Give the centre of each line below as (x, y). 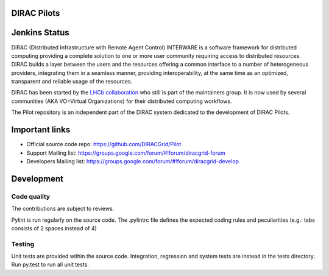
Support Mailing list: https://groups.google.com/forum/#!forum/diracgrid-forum (126, 153)
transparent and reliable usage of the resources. (72, 82)
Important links (41, 130)
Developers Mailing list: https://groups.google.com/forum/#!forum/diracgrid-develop (133, 161)
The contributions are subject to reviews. (63, 209)
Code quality (31, 196)
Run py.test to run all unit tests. (50, 264)
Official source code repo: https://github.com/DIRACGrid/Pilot (104, 144)
